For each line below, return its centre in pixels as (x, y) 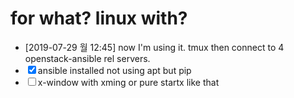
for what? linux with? (99, 18)
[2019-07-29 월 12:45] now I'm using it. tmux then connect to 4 (154, 47)
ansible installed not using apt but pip (114, 70)
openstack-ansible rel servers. (87, 58)
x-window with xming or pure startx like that (128, 82)
